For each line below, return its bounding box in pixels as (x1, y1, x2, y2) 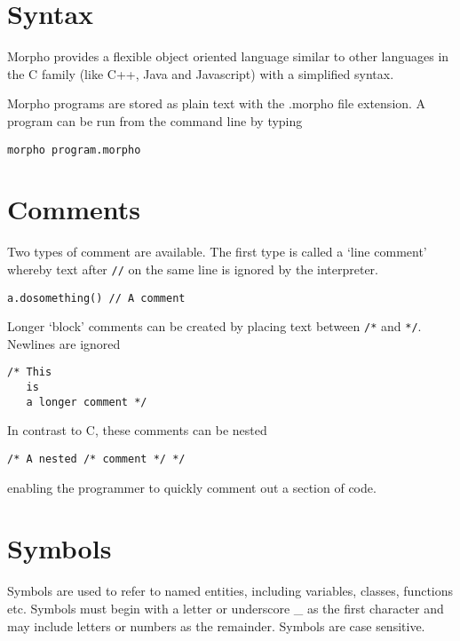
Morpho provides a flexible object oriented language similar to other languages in (7, 47, 449, 66)
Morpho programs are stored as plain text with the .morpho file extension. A (7, 94, 426, 113)
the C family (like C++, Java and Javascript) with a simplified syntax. (7, 64, 394, 83)
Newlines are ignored (7, 334, 121, 352)
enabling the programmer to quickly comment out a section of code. (7, 478, 377, 496)
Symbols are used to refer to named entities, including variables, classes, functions (7, 582, 454, 600)
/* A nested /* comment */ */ (7, 453, 186, 465)
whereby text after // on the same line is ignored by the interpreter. (7, 259, 378, 278)
